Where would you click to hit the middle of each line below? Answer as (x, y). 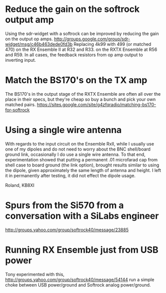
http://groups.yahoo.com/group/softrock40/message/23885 (67, 230)
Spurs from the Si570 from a (65, 205)
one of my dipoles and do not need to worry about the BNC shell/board (78, 149)
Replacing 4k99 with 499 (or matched (113, 44)
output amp (30, 20)
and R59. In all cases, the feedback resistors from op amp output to (74, 55)
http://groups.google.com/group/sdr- (92, 39)
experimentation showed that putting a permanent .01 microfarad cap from (82, 159)
